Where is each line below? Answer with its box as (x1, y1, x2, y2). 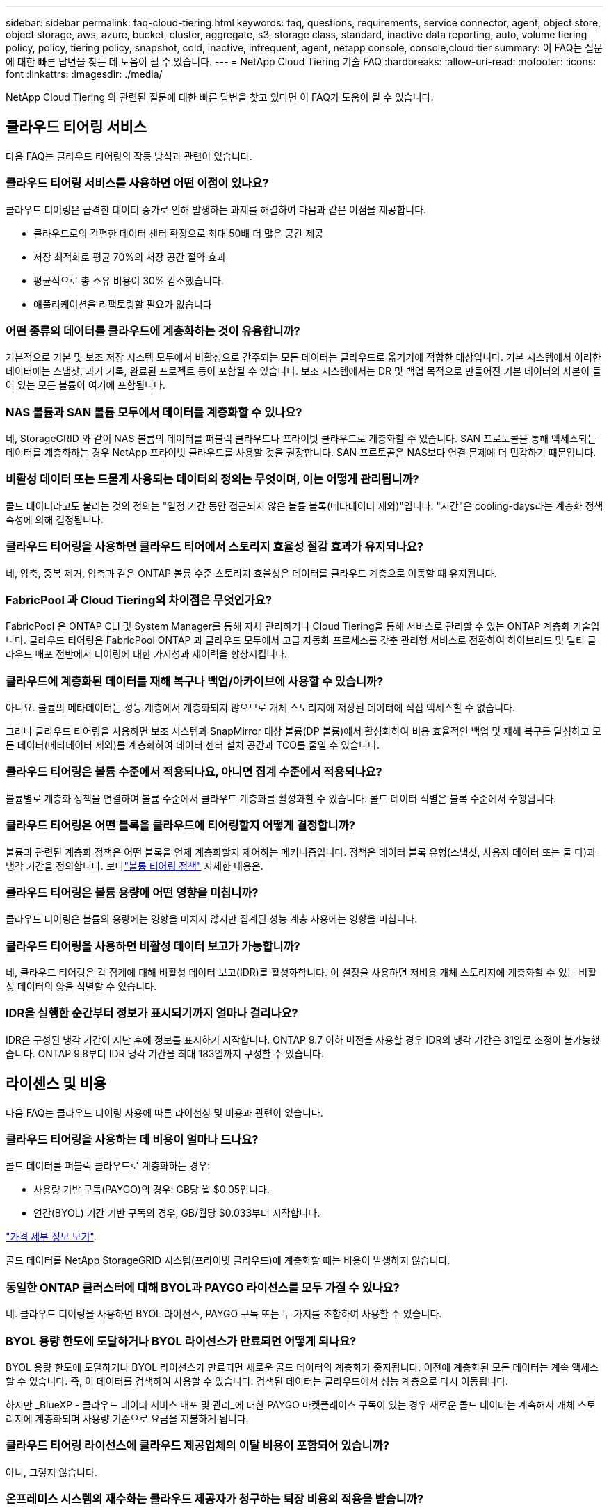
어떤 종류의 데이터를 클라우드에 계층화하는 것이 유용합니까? (6, 323, 300, 338)
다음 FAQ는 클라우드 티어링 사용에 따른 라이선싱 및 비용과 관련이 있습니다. (6, 1106, 323, 1119)
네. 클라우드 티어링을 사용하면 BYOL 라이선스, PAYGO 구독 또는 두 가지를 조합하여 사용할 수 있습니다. (6, 1308, 442, 1320)
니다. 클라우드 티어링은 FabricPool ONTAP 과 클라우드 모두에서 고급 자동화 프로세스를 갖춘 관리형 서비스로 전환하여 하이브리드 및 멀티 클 (6, 634, 596, 647)
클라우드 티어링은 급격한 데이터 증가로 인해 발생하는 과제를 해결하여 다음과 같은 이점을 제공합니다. (6, 203, 427, 216)
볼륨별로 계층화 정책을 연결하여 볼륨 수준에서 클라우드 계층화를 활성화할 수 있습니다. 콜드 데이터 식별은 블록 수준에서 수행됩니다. (6, 792, 557, 804)
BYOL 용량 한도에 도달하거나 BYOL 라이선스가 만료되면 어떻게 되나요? (6, 1333, 357, 1348)
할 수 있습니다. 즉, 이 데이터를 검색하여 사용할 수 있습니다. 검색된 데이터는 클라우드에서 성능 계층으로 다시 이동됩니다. (6, 1374, 509, 1387)
